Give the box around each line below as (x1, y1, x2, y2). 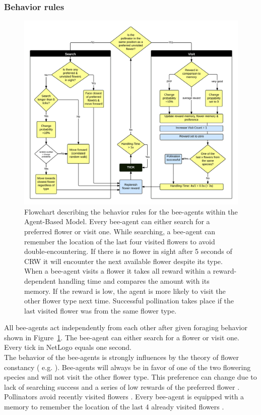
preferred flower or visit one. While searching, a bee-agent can (24, 226, 216, 236)
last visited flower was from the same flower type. (24, 305, 177, 316)
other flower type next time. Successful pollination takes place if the (24, 295, 234, 306)
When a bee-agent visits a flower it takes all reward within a (24, 266, 211, 276)
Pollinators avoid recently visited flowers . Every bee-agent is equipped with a (4, 391, 244, 402)
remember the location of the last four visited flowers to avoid (24, 236, 215, 246)
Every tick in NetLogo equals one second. (4, 342, 132, 352)
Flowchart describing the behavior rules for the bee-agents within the (24, 206, 238, 217)
